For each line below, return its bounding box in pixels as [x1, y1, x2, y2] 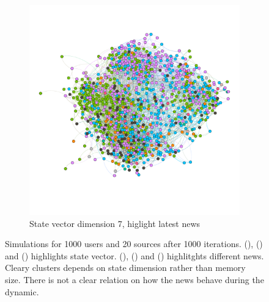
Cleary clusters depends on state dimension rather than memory [5, 261, 246, 274]
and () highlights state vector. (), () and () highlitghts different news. [5, 249, 264, 262]
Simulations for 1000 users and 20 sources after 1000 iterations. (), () [5, 237, 263, 250]
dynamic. [5, 285, 39, 298]
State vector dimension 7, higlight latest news [29, 217, 201, 229]
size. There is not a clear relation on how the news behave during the [5, 273, 264, 286]
